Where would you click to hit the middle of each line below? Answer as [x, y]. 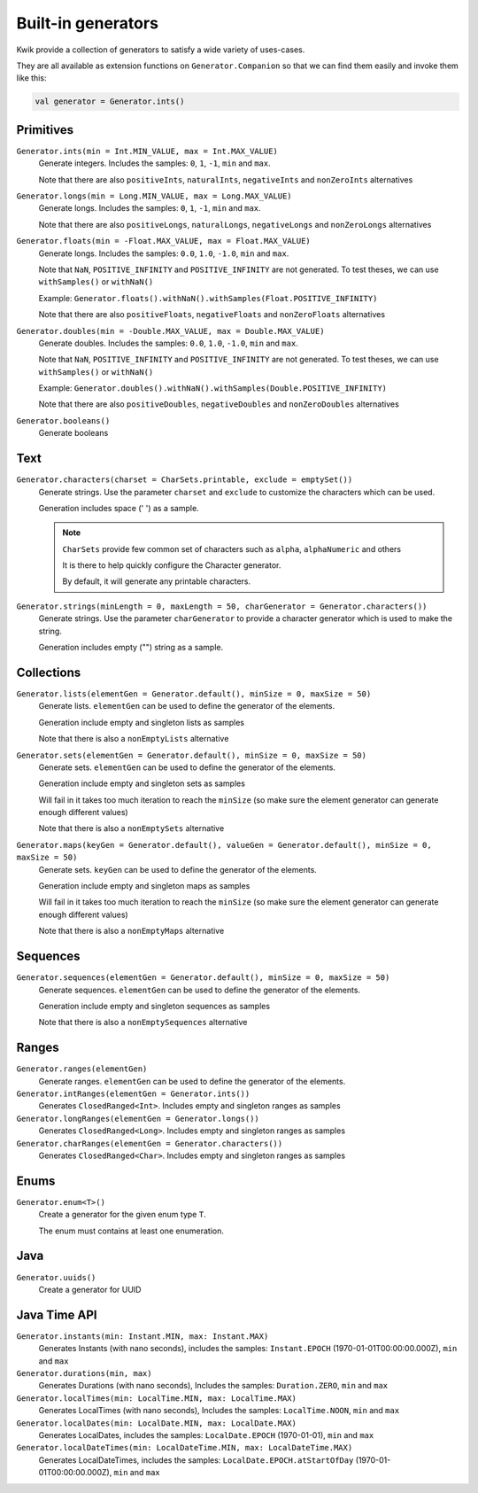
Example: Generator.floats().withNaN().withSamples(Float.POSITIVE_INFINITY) [208, 298]
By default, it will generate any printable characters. [157, 581]
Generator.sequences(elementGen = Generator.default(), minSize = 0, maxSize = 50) [203, 978]
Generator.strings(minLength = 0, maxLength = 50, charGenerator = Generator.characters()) [222, 606]
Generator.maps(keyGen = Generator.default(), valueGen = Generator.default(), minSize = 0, [224, 845]
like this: [31, 78]
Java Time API [57, 1314]
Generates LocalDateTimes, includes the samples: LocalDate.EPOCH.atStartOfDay [196, 1460]
